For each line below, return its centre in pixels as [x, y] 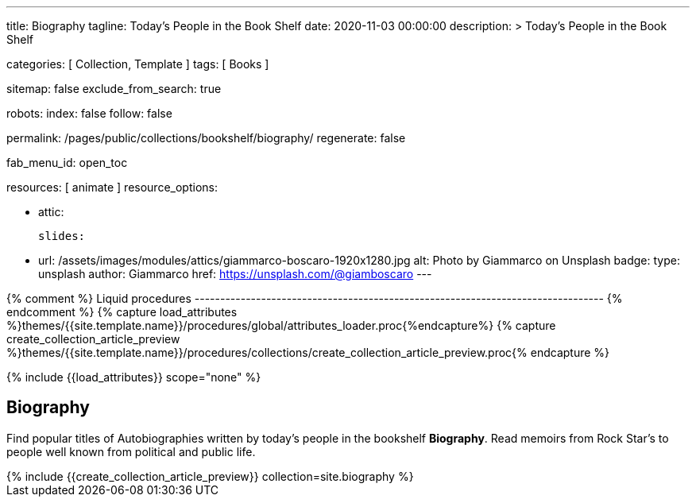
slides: [62, 236]
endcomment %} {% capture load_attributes [122, 312]
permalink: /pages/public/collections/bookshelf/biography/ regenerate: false [206, 138]
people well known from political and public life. [131, 451]
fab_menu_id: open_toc [67, 163]
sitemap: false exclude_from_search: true [114, 89]
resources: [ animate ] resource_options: [112, 187]
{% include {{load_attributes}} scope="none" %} [134, 377]
